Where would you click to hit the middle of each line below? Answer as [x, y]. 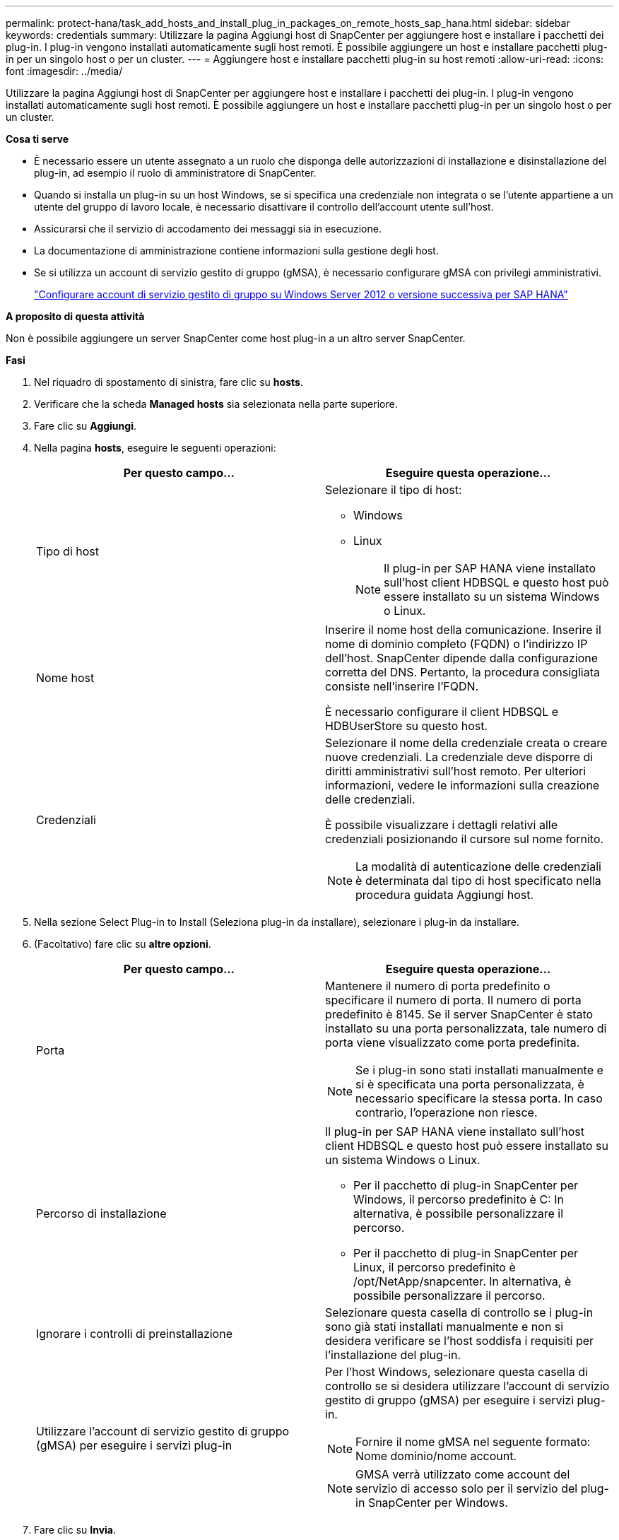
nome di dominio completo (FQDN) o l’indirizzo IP [456, 644]
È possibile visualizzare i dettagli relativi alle [441, 825]
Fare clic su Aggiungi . [85, 426]
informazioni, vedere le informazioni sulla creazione [462, 785]
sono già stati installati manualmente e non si [444, 1327]
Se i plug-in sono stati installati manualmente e [479, 1070]
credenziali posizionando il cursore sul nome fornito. [465, 839]
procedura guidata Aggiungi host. [445, 895]
